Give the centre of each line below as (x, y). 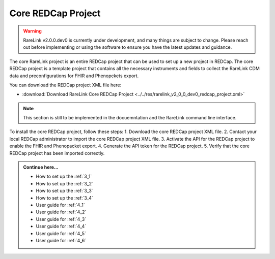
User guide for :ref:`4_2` (61, 212)
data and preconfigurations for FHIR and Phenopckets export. (74, 76)
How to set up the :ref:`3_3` (65, 191)
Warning (32, 31)
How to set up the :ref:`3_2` (65, 183)
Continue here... (41, 167)
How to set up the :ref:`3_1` (64, 176)
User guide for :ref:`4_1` (60, 205)
